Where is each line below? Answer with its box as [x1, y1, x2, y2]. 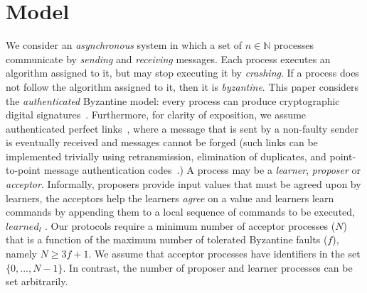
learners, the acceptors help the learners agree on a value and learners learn [6, 190, 334, 205]
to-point [6, 162, 41, 177]
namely [6, 246, 37, 261]
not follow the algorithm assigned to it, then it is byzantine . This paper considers [6, 79, 359, 94]
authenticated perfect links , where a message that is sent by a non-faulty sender [6, 121, 358, 136]
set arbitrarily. [6, 274, 68, 289]
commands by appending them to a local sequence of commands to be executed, [6, 204, 355, 219]
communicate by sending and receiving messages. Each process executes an [6, 51, 331, 66]
